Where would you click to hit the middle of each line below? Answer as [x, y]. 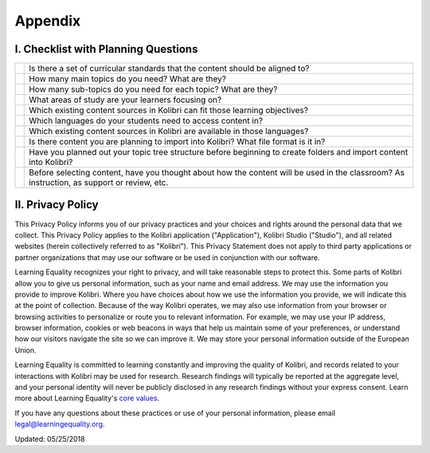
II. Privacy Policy [57, 205]
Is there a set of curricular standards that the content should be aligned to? [169, 69]
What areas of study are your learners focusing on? [125, 100]
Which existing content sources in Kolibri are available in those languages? [169, 132]
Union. [25, 350]
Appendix [48, 21]
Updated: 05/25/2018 [50, 439]
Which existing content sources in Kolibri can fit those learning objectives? [168, 110]
